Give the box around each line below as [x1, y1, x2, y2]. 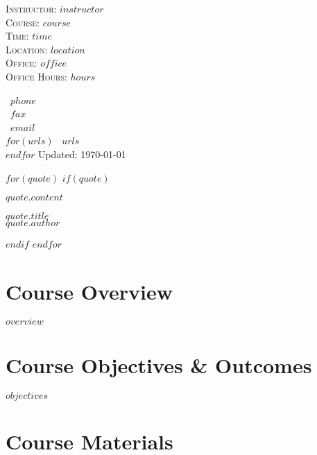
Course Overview [6, 277, 173, 305]
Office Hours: [6, 69, 67, 83]
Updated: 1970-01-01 [37, 146, 126, 161]
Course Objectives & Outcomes [6, 351, 312, 379]
